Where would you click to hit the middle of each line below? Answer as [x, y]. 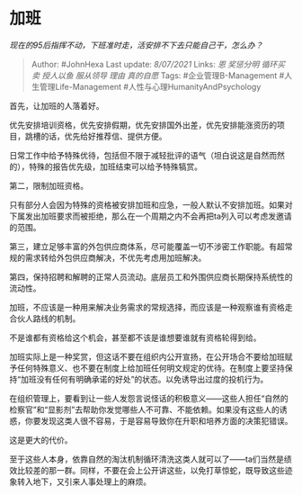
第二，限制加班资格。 [49, 185]
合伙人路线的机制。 [45, 318]
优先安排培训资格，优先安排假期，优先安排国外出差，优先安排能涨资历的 [143, 125]
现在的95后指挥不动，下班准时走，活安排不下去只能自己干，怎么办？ [136, 45]
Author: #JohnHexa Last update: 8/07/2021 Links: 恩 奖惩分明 [145, 64]
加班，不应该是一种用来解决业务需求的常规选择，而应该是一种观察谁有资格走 [151, 307]
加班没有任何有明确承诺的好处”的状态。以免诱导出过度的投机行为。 [145, 379]
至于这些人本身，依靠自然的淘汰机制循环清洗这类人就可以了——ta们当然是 [147, 459]
